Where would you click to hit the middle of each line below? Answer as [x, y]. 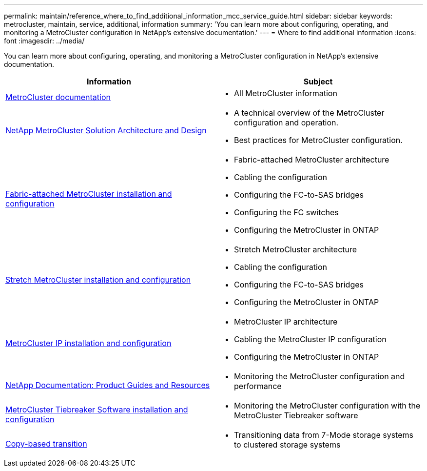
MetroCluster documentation [58, 97]
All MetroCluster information [286, 93]
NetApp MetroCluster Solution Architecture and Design [106, 130]
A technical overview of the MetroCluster [309, 113]
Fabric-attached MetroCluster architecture [312, 160]
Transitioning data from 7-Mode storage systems [324, 435]
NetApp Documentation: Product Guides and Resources [108, 385]
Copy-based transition [46, 444]
